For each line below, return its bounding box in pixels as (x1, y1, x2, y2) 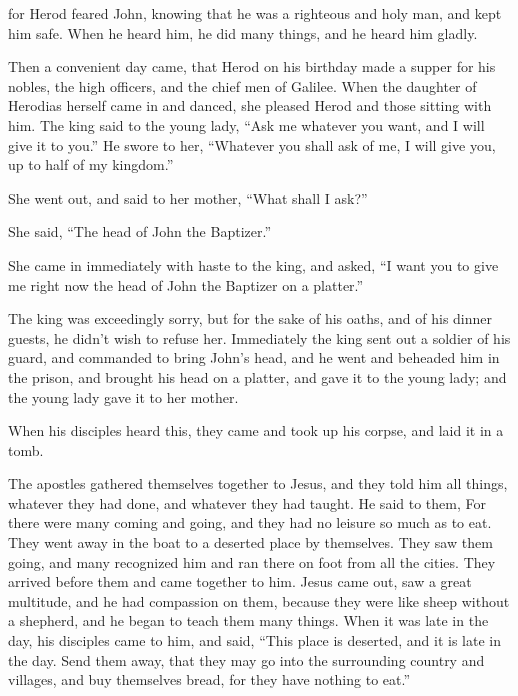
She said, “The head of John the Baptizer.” (8, 221, 272, 242)
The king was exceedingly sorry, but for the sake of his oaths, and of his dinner (8, 308, 493, 329)
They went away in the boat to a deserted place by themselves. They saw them (8, 532, 493, 553)
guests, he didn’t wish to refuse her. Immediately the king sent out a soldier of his (8, 327, 511, 348)
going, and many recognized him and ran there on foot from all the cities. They (8, 551, 496, 572)
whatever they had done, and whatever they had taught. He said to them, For (8, 492, 486, 513)
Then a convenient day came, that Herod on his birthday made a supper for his (8, 56, 496, 77)
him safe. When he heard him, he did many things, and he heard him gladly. (8, 22, 478, 43)
